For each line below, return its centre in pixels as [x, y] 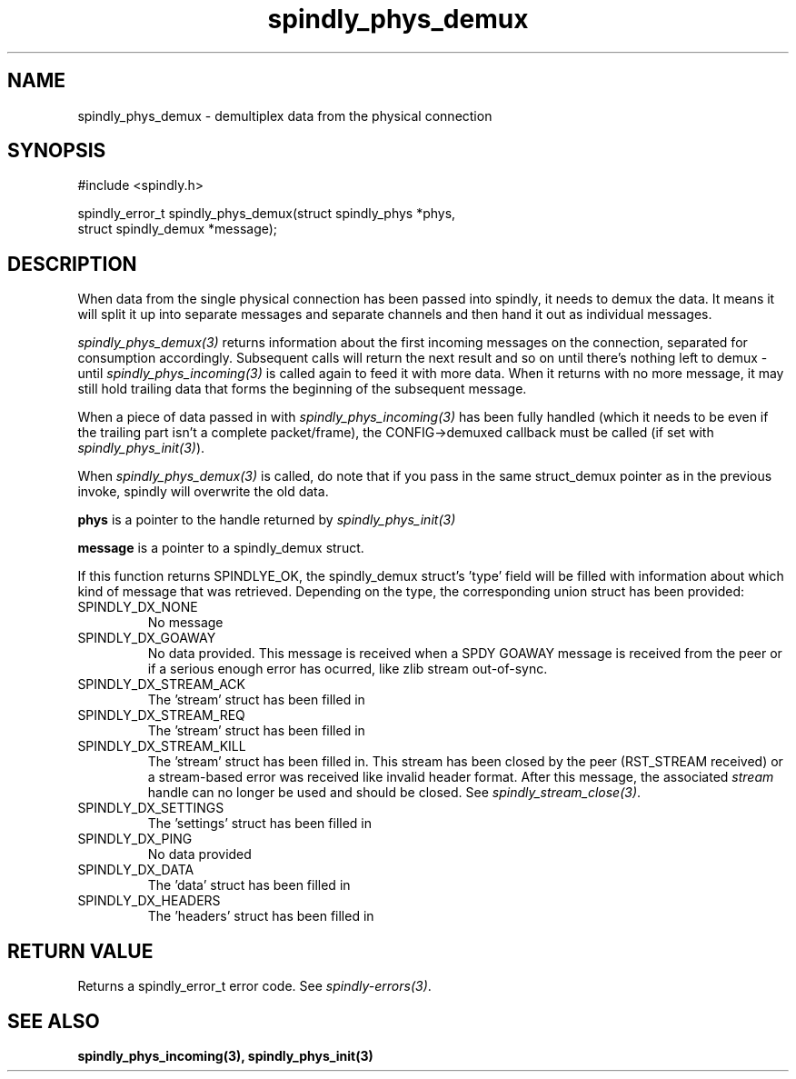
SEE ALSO [54, 1021]
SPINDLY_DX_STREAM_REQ [161, 715]
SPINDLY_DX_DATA [136, 870]
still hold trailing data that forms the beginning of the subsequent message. [302, 389]
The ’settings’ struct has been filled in [260, 824]
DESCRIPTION [72, 264]
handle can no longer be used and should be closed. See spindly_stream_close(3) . [394, 793]
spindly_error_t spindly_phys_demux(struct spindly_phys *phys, [267, 214]
